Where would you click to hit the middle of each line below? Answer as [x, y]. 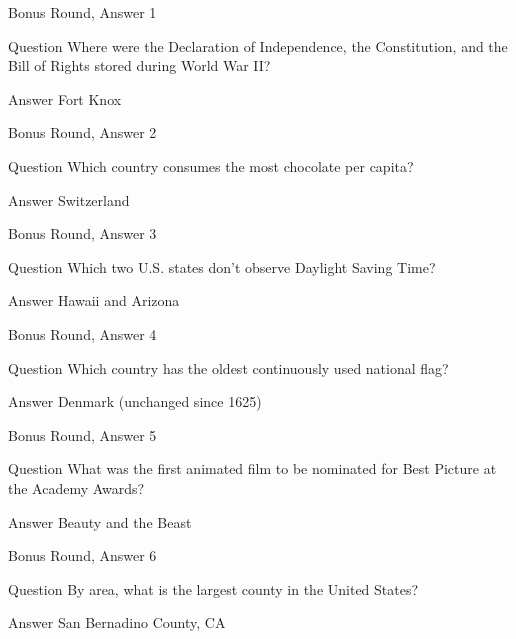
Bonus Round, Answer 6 [82, 555]
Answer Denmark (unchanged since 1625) [135, 401]
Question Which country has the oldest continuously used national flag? [228, 367]
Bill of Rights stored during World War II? [139, 65]
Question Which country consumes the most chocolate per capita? [211, 165]
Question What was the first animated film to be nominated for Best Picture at [252, 468]
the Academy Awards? [76, 487]
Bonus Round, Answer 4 [82, 333]
